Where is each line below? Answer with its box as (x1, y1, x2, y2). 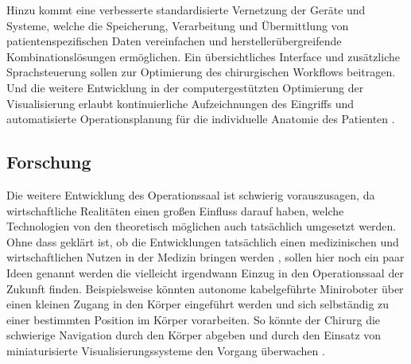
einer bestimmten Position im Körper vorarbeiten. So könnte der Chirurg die (6, 311, 381, 327)
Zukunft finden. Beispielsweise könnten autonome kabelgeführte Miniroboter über (6, 280, 404, 296)
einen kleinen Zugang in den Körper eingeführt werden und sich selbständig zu (6, 296, 390, 312)
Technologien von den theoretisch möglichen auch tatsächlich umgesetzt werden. (6, 218, 397, 234)
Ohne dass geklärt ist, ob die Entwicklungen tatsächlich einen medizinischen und (6, 233, 399, 250)
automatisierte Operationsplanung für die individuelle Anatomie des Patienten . (6, 110, 395, 127)
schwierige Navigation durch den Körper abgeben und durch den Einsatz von (6, 327, 382, 343)
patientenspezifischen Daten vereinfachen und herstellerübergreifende (6, 33, 342, 49)
